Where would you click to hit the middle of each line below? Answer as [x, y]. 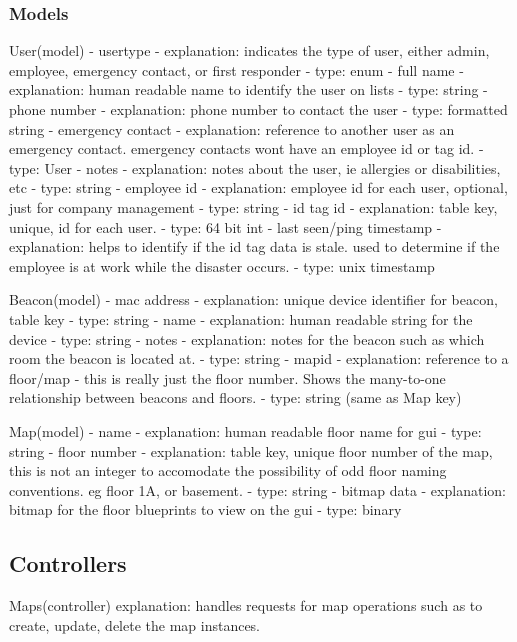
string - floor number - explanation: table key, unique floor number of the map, [251, 450]
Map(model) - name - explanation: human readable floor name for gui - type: [245, 430]
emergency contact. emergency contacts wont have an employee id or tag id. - [246, 148]
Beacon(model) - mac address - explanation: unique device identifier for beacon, [253, 299]
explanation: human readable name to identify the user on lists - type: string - [248, 89]
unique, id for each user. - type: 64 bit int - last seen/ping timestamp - [225, 226]
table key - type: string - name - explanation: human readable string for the [241, 318]
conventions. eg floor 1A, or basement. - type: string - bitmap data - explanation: [257, 489]
